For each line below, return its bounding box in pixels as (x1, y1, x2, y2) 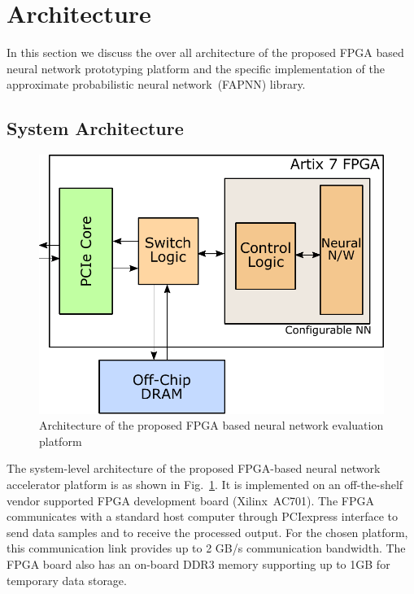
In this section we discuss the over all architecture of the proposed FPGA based (7, 44, 404, 61)
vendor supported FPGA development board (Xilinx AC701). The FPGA (7, 491, 374, 509)
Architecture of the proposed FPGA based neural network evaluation (39, 417, 384, 434)
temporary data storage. (7, 571, 127, 588)
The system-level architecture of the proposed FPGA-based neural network (7, 460, 381, 477)
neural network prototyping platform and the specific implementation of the (7, 59, 385, 76)
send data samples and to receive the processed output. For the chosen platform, (7, 523, 408, 540)
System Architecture (7, 116, 184, 141)
